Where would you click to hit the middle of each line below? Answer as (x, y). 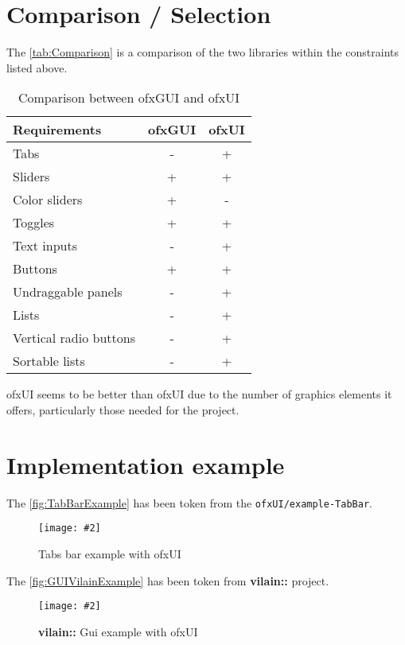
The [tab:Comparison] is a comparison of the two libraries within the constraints (203, 52)
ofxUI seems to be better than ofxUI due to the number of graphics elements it (199, 394)
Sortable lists (49, 361)
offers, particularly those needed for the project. (123, 409)
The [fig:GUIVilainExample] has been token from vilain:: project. (168, 580)
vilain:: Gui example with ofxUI (118, 631)
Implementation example (146, 464)
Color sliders (48, 200)
